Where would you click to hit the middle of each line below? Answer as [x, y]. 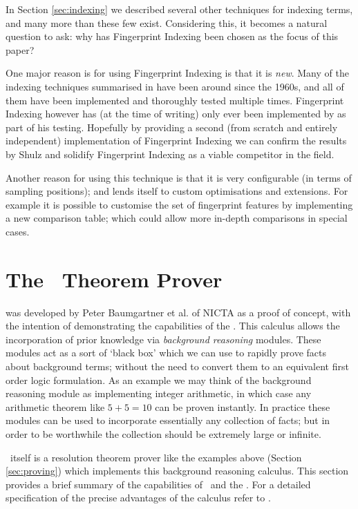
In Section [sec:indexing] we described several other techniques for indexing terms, [179, 9]
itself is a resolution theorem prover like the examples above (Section [156, 457]
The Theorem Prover [114, 279]
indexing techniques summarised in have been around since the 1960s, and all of [175, 86]
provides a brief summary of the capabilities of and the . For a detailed [158, 484]
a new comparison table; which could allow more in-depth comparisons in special [177, 218]
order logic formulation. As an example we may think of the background [159, 380]
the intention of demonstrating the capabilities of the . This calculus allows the [173, 326]
